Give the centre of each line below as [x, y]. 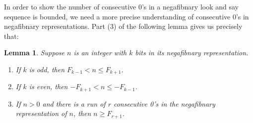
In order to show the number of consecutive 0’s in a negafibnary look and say [121, 6]
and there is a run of [74, 103]
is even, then [48, 86]
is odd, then [47, 69]
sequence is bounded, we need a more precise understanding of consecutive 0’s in [126, 16]
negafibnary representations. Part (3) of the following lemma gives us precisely [123, 26]
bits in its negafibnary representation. [192, 53]
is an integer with [100, 53]
